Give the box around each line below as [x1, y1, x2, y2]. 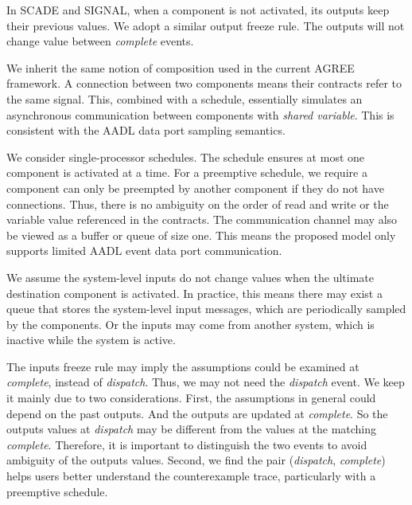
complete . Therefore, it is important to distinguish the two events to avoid [6, 436, 367, 452]
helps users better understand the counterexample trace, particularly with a [6, 468, 376, 484]
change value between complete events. [6, 33, 194, 49]
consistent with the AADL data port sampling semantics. [6, 122, 286, 139]
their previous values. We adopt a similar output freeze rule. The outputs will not [6, 17, 405, 33]
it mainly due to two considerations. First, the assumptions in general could [6, 390, 376, 406]
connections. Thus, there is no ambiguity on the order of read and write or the [6, 195, 389, 212]
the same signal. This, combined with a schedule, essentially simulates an [6, 90, 363, 107]
